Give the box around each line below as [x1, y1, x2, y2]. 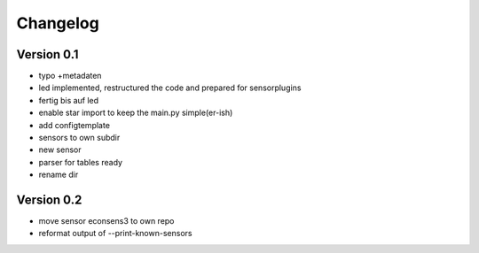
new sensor [38, 144, 82, 155]
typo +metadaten [38, 71, 102, 81]
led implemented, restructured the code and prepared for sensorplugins [38, 82, 302, 93]
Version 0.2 [16, 193, 82, 207]
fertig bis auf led [38, 95, 99, 105]
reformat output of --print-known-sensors [38, 228, 192, 239]
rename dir [38, 169, 79, 180]
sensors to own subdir [38, 133, 121, 143]
